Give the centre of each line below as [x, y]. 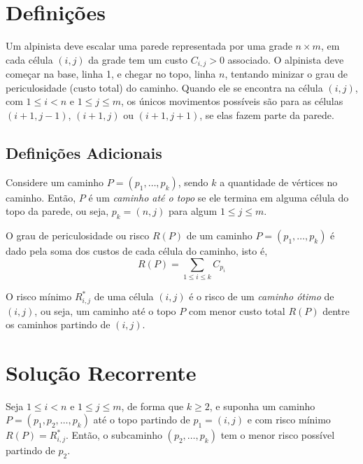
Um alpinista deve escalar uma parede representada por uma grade [149, 46]
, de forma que [152, 406]
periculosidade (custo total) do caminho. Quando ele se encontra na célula [164, 87]
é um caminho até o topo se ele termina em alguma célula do [219, 197]
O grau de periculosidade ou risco [78, 235]
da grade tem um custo [138, 59]
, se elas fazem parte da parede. [267, 114]
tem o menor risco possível [278, 435]
